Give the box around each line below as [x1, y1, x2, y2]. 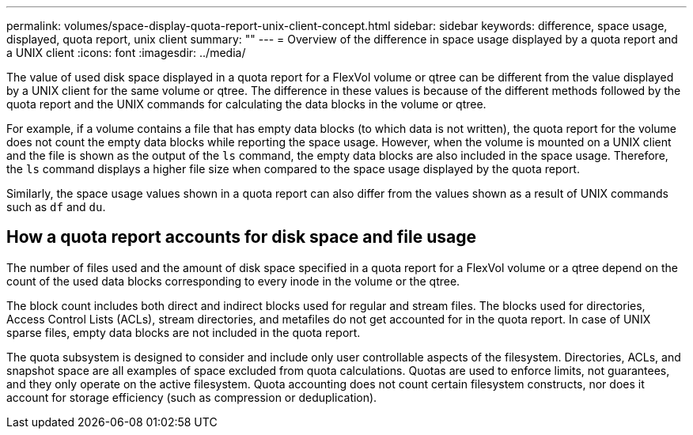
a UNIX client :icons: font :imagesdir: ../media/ [6, 46, 246, 59]
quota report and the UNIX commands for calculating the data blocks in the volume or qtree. [6, 97, 487, 111]
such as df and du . [6, 200, 106, 214]
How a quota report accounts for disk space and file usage [6, 227, 476, 248]
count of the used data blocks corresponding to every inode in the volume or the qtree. [6, 274, 460, 288]
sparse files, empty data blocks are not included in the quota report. [6, 325, 361, 339]
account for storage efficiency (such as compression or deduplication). [6, 390, 377, 404]
